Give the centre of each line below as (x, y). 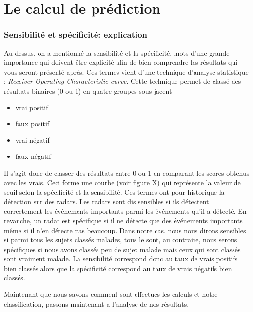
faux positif (32, 124)
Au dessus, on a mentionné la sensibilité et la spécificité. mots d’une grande (117, 52)
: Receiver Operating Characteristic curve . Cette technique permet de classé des (123, 81)
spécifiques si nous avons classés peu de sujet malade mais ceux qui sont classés (122, 249)
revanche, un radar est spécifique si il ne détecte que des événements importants (123, 220)
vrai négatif (32, 140)
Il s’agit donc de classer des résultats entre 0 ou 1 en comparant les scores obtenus (127, 172)
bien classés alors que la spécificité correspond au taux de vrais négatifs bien (118, 268)
